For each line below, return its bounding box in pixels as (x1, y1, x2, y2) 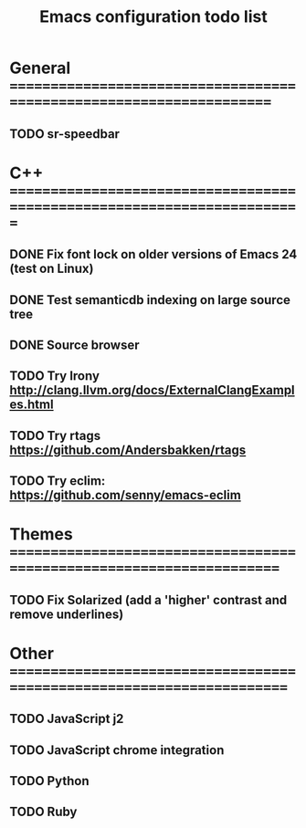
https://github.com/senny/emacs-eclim (9, 487, 242, 503)
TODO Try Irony (9, 368, 100, 384)
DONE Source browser (9, 337, 140, 352)
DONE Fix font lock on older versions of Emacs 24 (9, 246, 298, 262)
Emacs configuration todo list (39, 6, 268, 27)
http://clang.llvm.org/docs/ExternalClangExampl (9, 383, 295, 398)
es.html (9, 397, 54, 413)
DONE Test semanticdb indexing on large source (9, 292, 290, 308)
